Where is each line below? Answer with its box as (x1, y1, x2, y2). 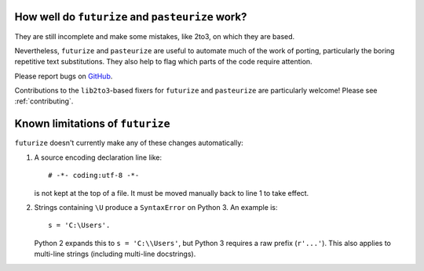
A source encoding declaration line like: (34, 153, 163, 162)
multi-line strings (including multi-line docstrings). (34, 249, 196, 258)
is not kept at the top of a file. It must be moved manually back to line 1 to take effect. (34, 188, 309, 197)
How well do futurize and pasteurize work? (14, 10, 247, 23)
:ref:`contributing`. (14, 96, 74, 106)
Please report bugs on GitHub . (14, 71, 113, 81)
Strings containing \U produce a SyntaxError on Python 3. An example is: (34, 202, 278, 211)
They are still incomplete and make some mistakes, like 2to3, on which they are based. (14, 31, 295, 41)
